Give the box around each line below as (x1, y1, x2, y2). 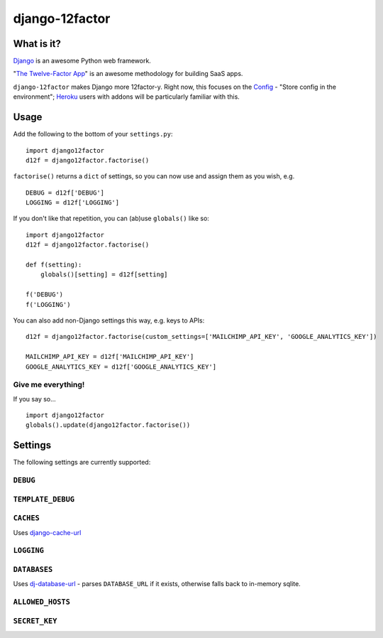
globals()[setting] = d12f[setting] (40, 271, 168, 279)
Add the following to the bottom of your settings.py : (13, 130, 173, 139)
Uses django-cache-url (13, 528, 82, 536)
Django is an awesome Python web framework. (13, 57, 152, 65)
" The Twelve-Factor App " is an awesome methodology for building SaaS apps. (13, 70, 243, 78)
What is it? (13, 38, 62, 50)
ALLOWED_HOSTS (13, 598, 71, 607)
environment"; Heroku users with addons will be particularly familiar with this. (13, 92, 240, 101)
